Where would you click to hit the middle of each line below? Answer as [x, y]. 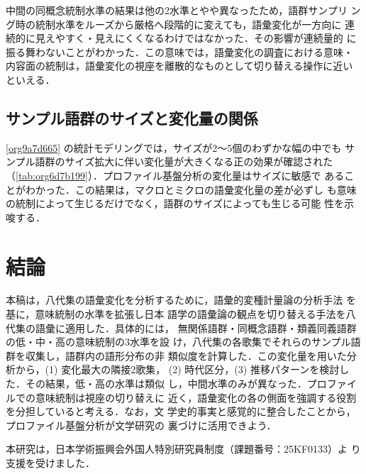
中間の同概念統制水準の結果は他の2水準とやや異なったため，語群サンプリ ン [183, 10]
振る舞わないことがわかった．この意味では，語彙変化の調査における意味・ [179, 51]
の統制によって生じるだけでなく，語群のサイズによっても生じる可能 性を [175, 203]
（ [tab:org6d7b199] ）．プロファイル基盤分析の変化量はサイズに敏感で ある [175, 175]
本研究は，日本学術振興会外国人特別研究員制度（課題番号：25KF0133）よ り [183, 449]
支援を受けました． [50, 462]
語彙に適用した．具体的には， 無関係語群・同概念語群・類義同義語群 [196, 327]
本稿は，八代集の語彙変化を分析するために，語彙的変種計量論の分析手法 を [181, 300]
